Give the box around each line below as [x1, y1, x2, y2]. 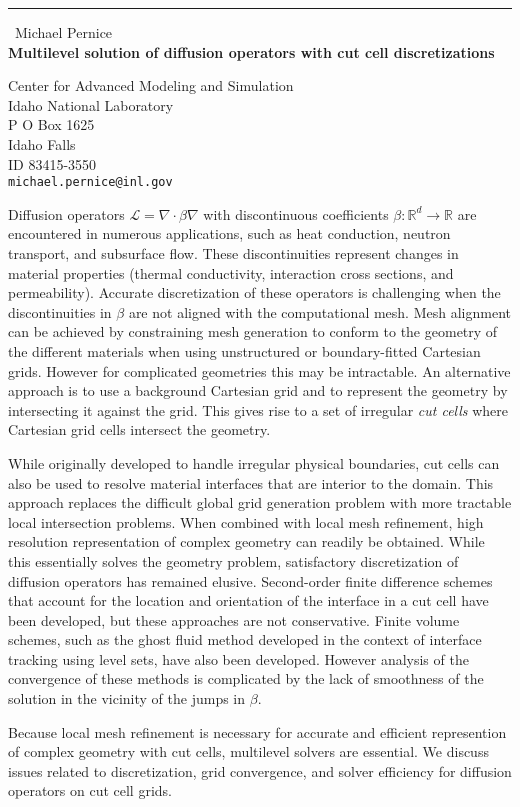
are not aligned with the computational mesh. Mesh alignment [128, 301, 511, 322]
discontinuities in [8, 301, 112, 322]
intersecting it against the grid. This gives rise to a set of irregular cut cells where [8, 399, 509, 420]
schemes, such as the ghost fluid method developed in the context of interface [8, 629, 482, 650]
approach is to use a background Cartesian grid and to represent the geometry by [8, 380, 508, 401]
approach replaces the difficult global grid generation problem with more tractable [8, 492, 512, 513]
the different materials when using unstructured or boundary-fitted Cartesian [8, 340, 481, 361]
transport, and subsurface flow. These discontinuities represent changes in [8, 243, 459, 263]
